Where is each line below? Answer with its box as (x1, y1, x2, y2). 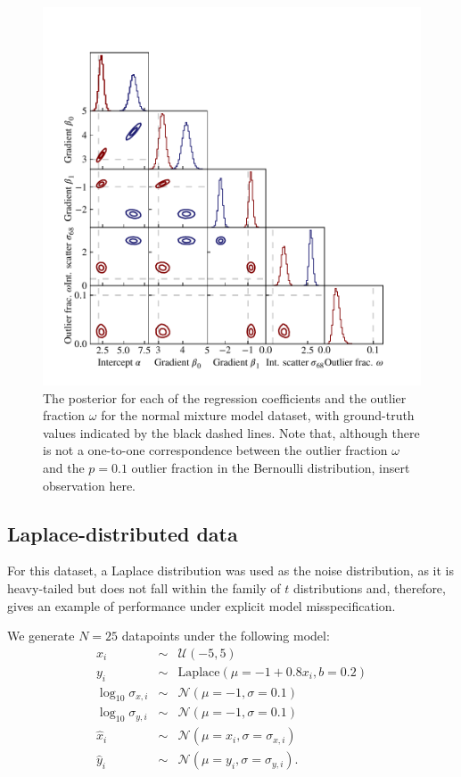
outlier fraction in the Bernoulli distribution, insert (131, 458, 410, 476)
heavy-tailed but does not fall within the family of (7, 578, 281, 597)
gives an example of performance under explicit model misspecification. (7, 596, 396, 615)
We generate (7, 626, 75, 645)
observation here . (43, 475, 136, 494)
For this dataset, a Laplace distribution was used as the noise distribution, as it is (7, 561, 455, 580)
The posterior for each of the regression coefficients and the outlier (43, 388, 407, 407)
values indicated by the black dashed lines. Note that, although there (43, 423, 420, 442)
